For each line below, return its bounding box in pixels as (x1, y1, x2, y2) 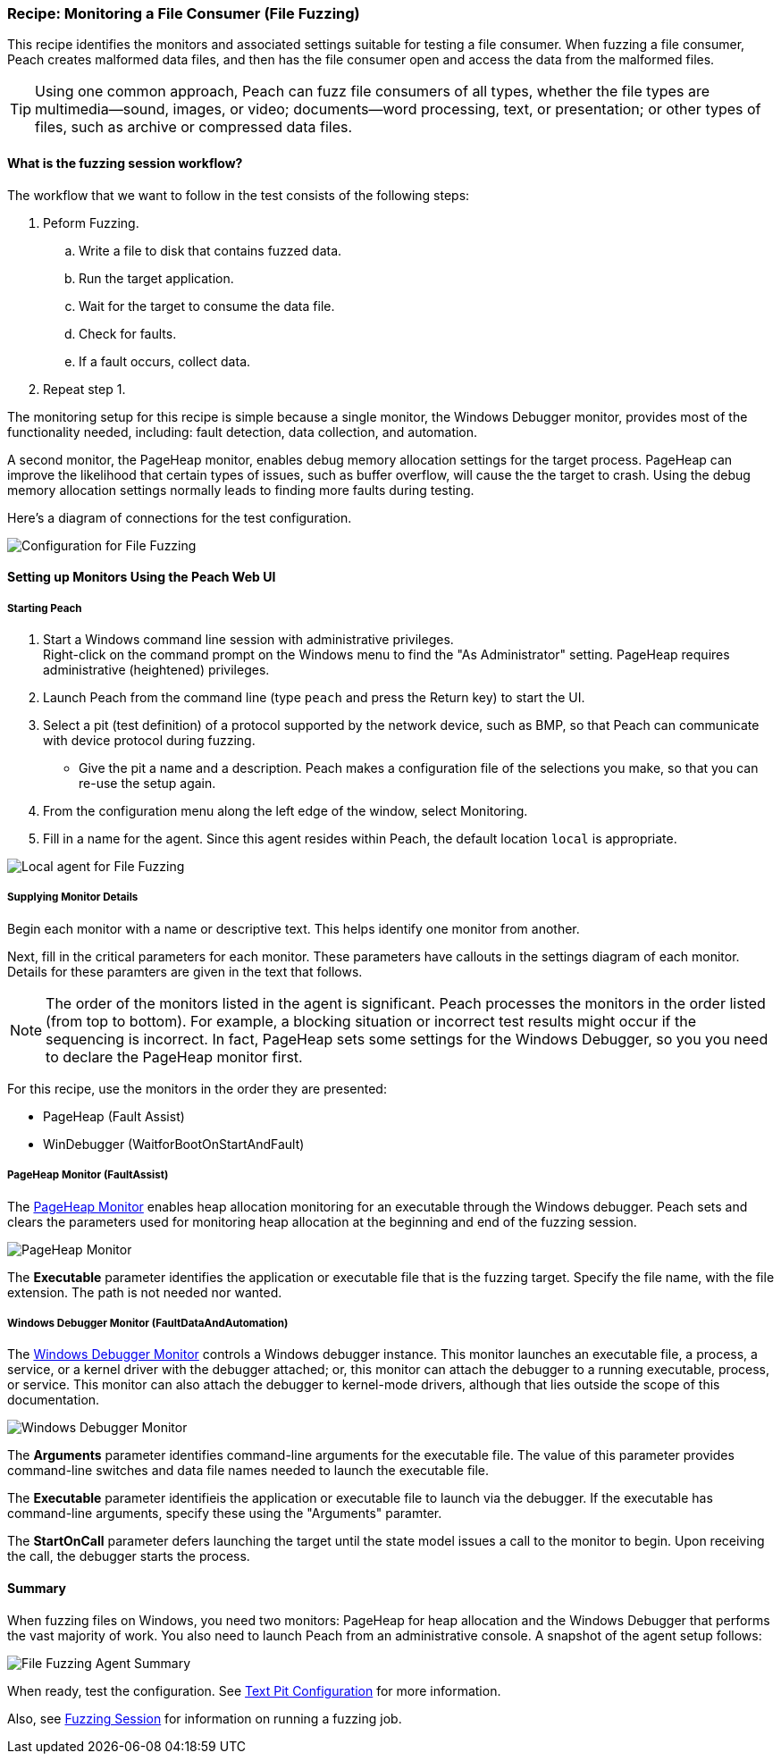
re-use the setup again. (79, 775, 216, 791)
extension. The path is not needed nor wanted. (7, 1284, 282, 1300)
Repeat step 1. (43, 381, 126, 397)
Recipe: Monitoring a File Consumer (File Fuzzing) (7, 4, 360, 22)
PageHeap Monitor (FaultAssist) (7, 1169, 169, 1182)
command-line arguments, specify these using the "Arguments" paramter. (7, 1505, 442, 1522)
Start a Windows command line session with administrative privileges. (43, 631, 454, 647)
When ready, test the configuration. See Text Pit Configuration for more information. (7, 1682, 501, 1698)
